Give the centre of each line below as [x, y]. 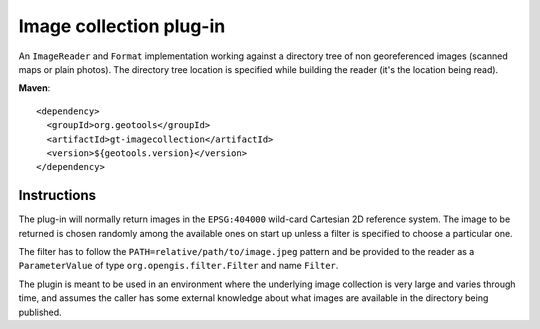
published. [40, 312]
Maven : [34, 88]
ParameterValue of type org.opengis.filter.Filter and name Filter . [178, 266]
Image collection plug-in [122, 26]
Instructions [57, 195]
